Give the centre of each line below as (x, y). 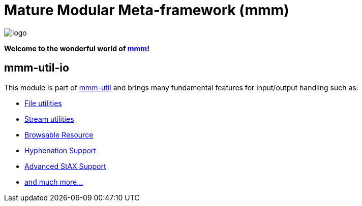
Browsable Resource (59, 134)
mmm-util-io (37, 68)
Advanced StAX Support (65, 166)
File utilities (43, 103)
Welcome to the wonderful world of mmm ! (77, 48)
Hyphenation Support (60, 150)
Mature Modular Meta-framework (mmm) (147, 10)
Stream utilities (49, 119)
